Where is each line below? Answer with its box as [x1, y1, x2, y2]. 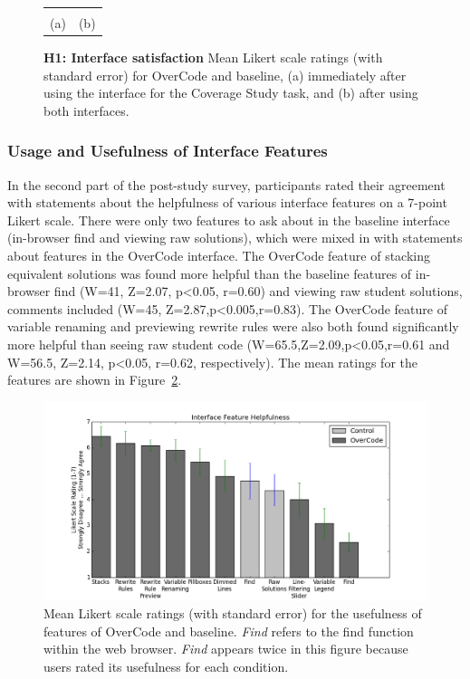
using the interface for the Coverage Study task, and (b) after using [43, 83, 418, 102]
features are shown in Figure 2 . [7, 370, 182, 389]
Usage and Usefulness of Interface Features [7, 139, 328, 162]
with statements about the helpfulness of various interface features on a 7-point [7, 193, 447, 212]
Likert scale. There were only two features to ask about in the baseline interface [7, 210, 450, 229]
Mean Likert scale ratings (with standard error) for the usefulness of [43, 604, 422, 623]
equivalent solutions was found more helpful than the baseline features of [7, 263, 412, 282]
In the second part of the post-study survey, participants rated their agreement [7, 175, 446, 194]
